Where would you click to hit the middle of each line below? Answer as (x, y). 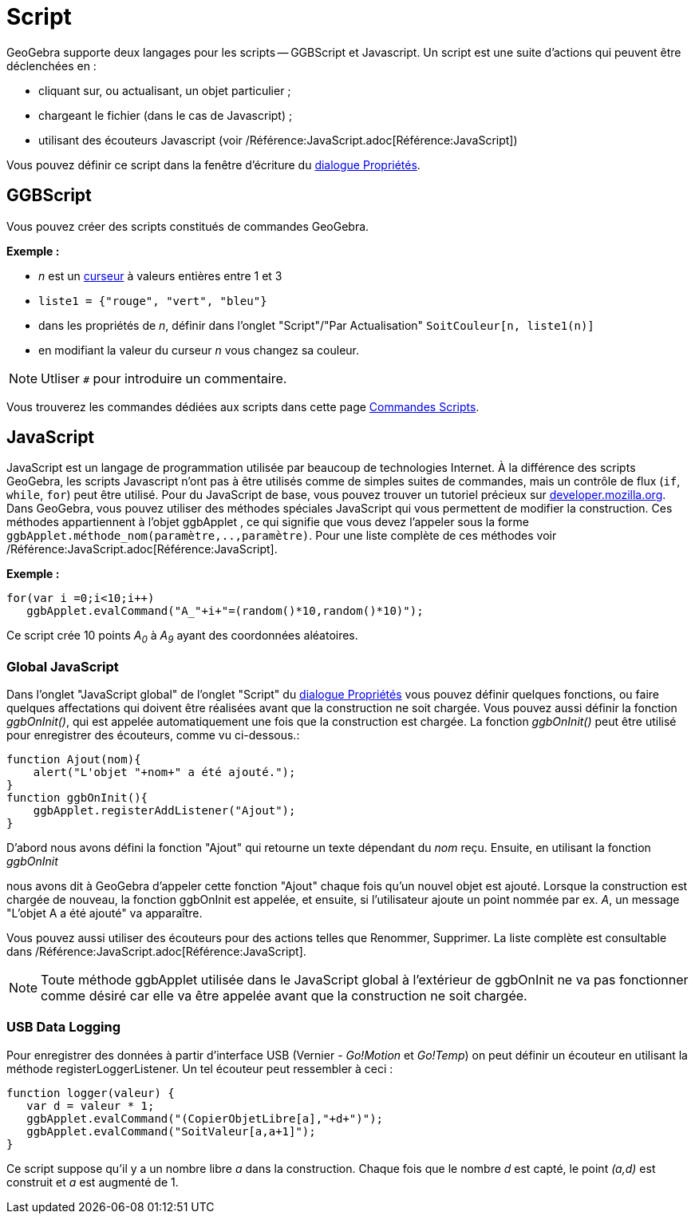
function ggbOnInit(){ (77, 797)
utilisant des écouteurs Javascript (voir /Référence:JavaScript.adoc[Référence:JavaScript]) (278, 140)
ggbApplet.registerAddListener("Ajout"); (164, 810)
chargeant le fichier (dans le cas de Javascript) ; (166, 115)
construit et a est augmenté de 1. (93, 1182)
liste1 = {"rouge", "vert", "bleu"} (153, 301)
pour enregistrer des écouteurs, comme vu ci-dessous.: (153, 735)
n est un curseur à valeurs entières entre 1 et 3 (160, 275)
